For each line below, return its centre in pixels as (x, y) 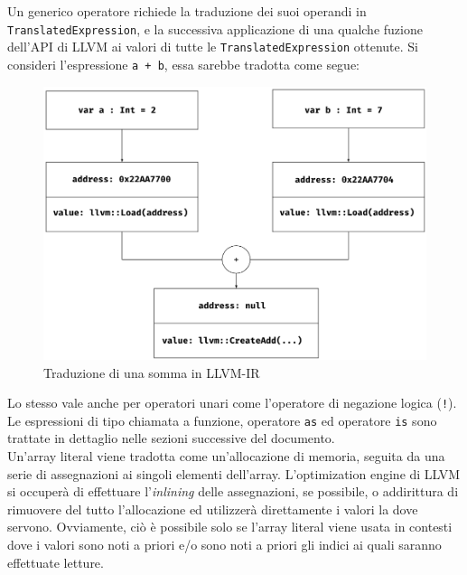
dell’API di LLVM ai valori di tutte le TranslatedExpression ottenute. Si (213, 47)
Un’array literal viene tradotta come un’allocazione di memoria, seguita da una (226, 456)
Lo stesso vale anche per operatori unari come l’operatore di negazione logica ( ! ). (232, 403)
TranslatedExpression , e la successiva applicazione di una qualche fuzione (215, 28)
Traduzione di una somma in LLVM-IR (152, 372)
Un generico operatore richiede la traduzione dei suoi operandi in (187, 11)
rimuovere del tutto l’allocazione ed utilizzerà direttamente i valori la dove (213, 509)
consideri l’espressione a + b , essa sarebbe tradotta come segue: (184, 64)
